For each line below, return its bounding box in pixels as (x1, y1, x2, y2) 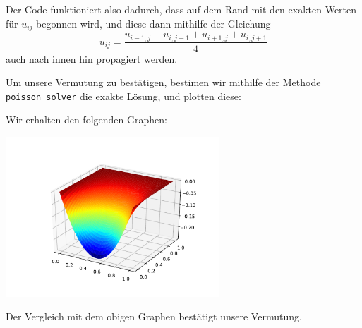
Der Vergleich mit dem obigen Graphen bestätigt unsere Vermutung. (6, 309, 302, 324)
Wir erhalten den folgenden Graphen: (6, 112, 167, 127)
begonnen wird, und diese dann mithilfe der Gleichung (36, 16, 271, 30)
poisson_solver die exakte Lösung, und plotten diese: (6, 88, 241, 103)
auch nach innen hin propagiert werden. (6, 51, 178, 66)
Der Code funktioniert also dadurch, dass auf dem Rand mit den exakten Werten (6, 2, 357, 16)
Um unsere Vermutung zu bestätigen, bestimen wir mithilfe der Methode (6, 75, 321, 90)
